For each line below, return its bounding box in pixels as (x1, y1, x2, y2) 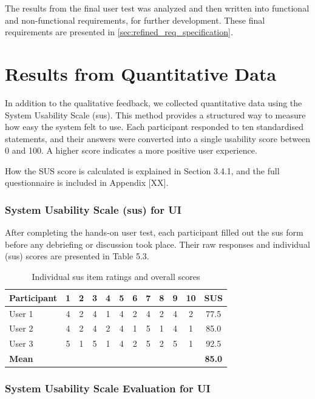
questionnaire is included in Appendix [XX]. (5, 176, 169, 189)
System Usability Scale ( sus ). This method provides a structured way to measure (5, 108, 306, 121)
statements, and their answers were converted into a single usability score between (5, 132, 311, 145)
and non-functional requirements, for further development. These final (5, 13, 265, 26)
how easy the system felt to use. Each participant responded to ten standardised (5, 120, 304, 133)
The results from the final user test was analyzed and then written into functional (5, 2, 310, 14)
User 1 (9, 307, 33, 319)
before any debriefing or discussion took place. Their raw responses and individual (5, 237, 310, 250)
